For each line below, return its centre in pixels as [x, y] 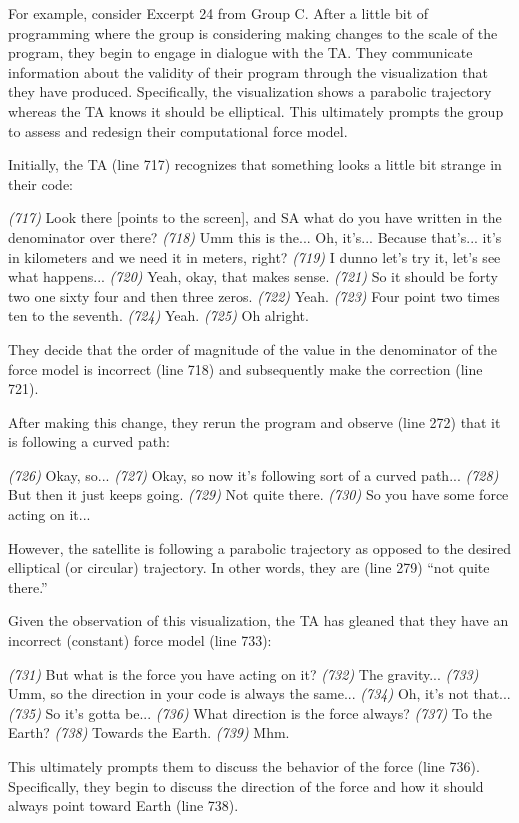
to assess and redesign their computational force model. [178, 130]
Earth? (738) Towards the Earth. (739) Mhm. [149, 732]
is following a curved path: [89, 441]
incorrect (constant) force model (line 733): [140, 640]
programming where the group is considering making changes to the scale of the [253, 32]
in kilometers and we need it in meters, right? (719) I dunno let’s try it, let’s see [254, 256]
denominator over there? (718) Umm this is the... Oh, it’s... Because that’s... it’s [255, 236]
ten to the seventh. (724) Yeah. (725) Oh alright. [158, 315]
